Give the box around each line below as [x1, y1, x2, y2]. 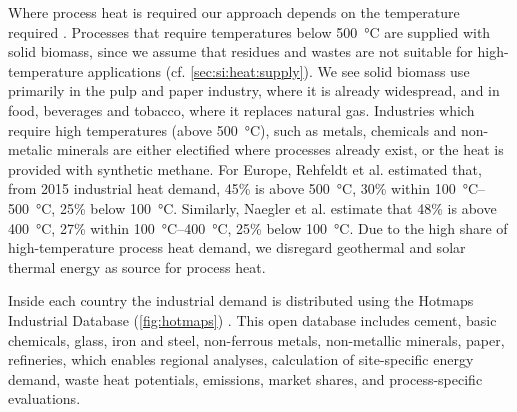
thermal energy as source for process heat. [8, 256, 266, 277]
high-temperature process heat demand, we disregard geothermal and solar [8, 237, 466, 258]
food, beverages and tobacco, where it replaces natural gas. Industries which [8, 99, 475, 120]
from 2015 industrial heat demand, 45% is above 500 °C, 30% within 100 [8, 178, 456, 199]
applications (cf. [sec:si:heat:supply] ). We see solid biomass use [87, 60, 470, 81]
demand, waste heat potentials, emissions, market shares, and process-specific [8, 368, 483, 389]
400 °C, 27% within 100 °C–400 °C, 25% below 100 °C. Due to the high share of [8, 217, 508, 238]
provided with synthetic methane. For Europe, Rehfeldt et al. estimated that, [8, 158, 482, 179]
